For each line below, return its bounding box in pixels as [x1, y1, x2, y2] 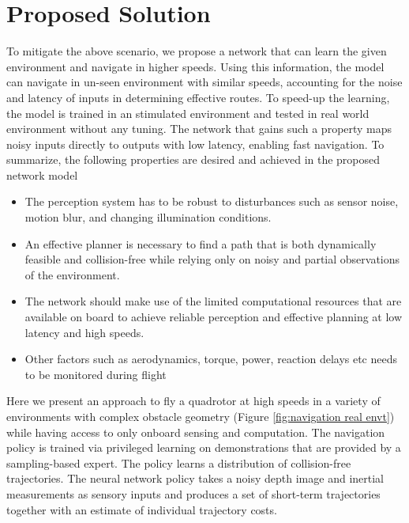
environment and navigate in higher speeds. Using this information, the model [6, 58, 385, 74]
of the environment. [24, 266, 120, 282]
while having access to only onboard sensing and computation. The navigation [6, 423, 385, 440]
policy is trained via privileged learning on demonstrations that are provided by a [6, 439, 401, 456]
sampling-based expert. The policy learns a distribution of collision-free [6, 454, 351, 471]
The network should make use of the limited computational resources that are [24, 293, 402, 309]
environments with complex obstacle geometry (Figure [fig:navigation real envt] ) [6, 408, 395, 424]
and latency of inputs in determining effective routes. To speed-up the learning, [6, 89, 390, 105]
